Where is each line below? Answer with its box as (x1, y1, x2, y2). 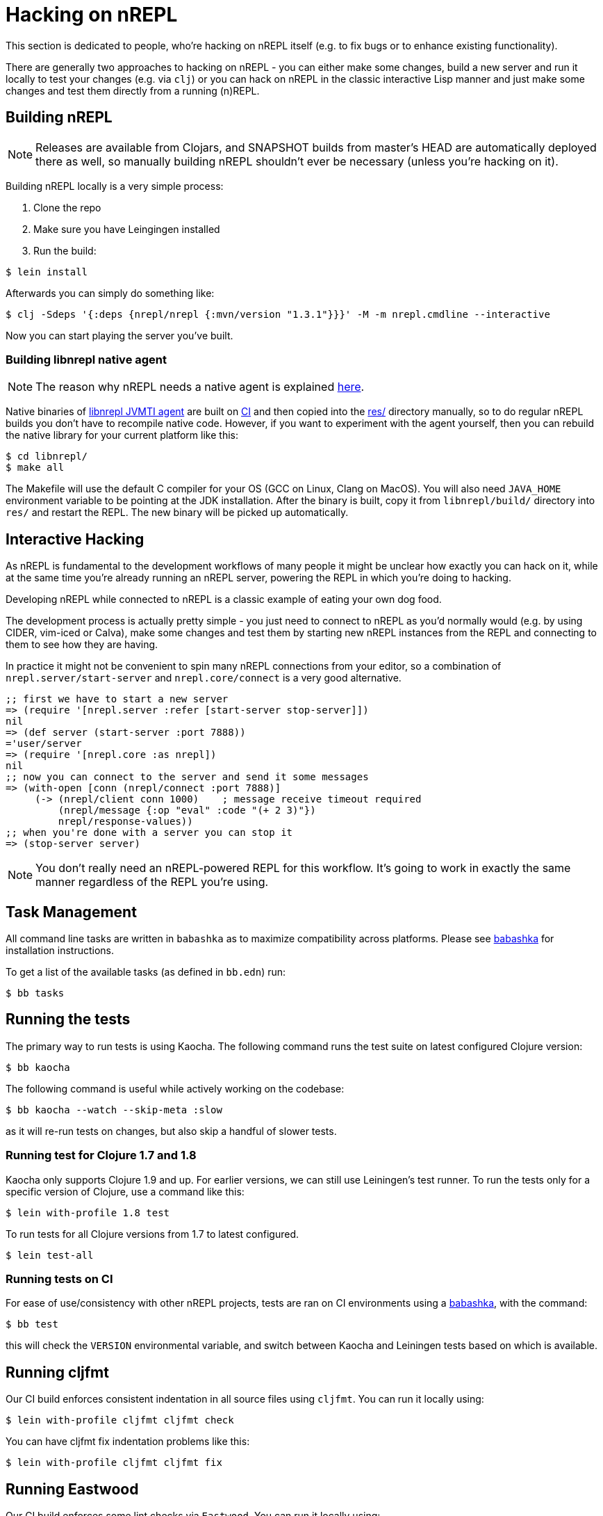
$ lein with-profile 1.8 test (6, 1207, 170, 1218)
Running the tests (6, 1010, 131, 1029)
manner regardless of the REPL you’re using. (35, 875, 269, 889)
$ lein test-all (6, 1249, 94, 1261)
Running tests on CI (6, 1272, 113, 1286)
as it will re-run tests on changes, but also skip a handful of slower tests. (6, 1124, 337, 1137)
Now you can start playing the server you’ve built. (6, 329, 233, 341)
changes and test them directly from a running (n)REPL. (6, 84, 260, 97)
